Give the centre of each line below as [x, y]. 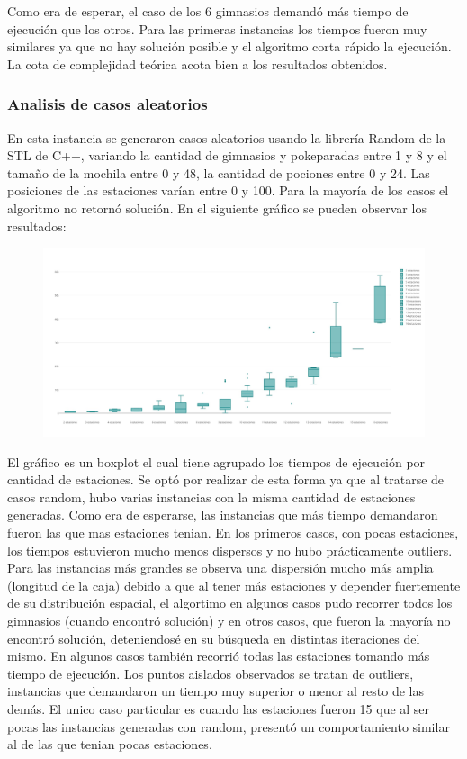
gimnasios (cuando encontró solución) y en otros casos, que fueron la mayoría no [229, 621]
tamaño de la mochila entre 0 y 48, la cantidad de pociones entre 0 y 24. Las [219, 172]
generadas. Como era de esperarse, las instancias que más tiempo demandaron [223, 515]
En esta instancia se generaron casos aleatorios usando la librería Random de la [227, 137]
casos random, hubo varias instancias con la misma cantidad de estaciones [211, 497]
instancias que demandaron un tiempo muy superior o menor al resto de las [216, 691]
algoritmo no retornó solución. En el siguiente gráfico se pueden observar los [217, 208]
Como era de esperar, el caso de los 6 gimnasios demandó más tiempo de [208, 11]
